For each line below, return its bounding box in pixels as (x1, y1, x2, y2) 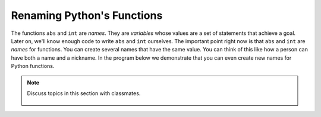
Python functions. (11, 63, 55, 70)
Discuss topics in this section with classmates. (27, 89, 141, 97)
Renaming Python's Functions (11, 9, 163, 22)
